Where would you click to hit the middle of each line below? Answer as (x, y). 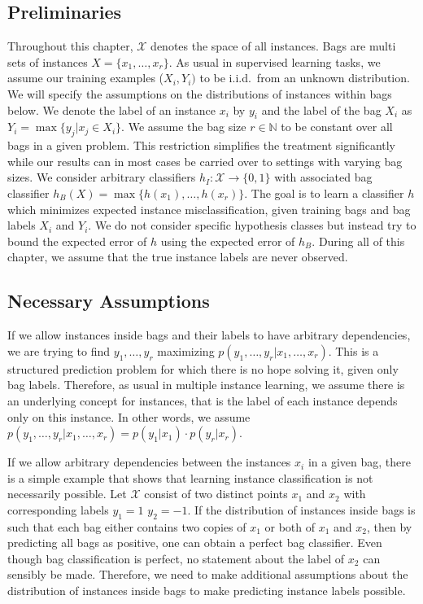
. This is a (353, 350)
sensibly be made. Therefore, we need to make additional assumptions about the (208, 574)
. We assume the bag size (184, 127)
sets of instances (48, 61)
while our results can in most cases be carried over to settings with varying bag (205, 161)
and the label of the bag (321, 109)
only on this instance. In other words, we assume (129, 416)
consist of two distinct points (216, 494)
